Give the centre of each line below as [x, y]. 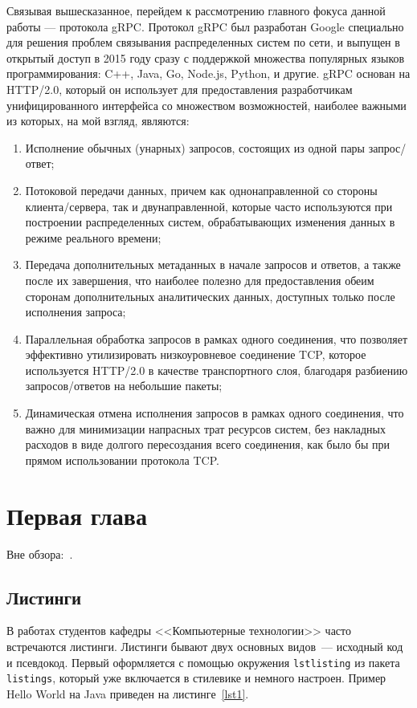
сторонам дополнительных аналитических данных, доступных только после [210, 296]
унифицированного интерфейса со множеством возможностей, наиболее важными [206, 105]
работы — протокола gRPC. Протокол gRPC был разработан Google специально [205, 26]
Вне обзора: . [40, 553]
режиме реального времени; [93, 237]
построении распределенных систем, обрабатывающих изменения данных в [210, 222]
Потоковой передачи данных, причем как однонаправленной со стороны [201, 190]
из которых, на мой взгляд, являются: [98, 121]
